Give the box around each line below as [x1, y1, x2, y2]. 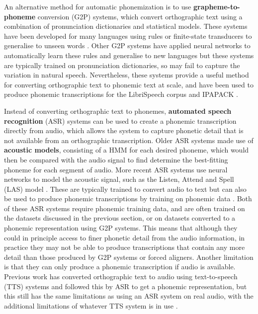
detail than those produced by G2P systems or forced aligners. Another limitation [4, 251, 254, 262]
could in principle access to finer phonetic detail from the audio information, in [4, 232, 245, 242]
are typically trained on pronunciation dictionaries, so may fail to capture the [4, 60, 240, 70]
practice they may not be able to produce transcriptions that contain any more [4, 242, 245, 252]
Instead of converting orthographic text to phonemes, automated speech [4, 105, 232, 116]
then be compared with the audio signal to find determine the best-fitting [4, 154, 228, 164]
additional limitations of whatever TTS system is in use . [4, 300, 178, 311]
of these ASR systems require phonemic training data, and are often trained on [4, 203, 245, 213]
